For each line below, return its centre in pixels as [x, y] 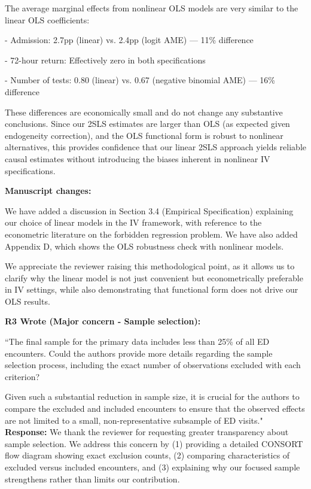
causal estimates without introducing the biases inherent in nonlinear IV [138, 158]
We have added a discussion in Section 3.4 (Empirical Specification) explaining [149, 210]
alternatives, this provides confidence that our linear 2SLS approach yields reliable [155, 147]
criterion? [22, 376]
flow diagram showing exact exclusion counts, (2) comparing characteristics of [147, 455]
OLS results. [28, 301]
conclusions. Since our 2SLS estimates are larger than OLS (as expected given [147, 124]
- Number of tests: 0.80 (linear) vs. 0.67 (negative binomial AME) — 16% [140, 80]
